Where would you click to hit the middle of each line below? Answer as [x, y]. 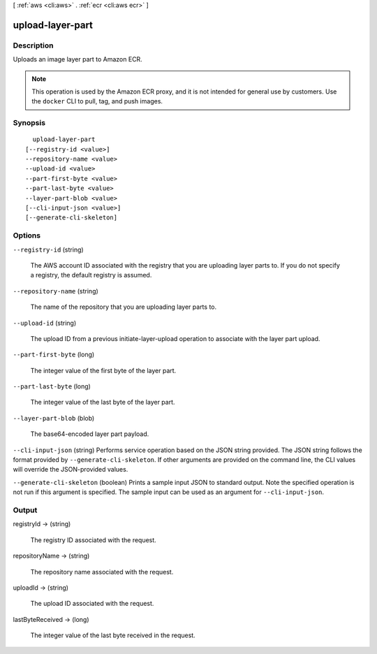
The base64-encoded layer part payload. [90, 434]
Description [33, 45]
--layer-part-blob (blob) [54, 418]
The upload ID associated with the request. [92, 604]
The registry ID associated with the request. [93, 540]
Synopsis [29, 123]
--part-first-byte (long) [54, 355]
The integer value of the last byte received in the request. [113, 635]
